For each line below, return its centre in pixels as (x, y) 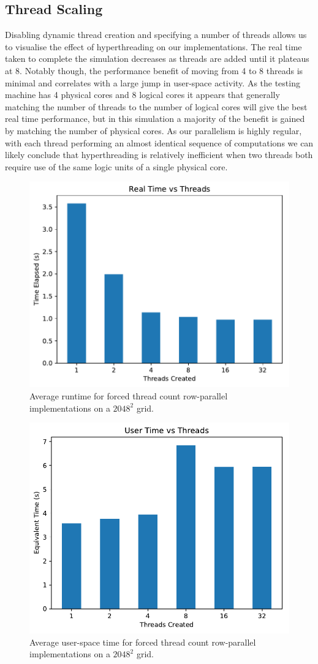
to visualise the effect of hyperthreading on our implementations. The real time (153, 46)
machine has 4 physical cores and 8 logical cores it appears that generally (142, 95)
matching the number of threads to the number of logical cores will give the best (156, 106)
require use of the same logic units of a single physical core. (116, 166)
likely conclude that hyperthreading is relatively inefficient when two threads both (159, 155)
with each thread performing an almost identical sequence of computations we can (159, 142)
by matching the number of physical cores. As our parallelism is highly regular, (153, 130)
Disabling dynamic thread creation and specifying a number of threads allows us (156, 35)
